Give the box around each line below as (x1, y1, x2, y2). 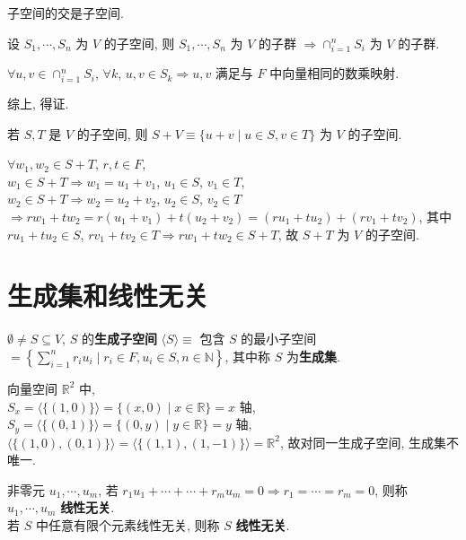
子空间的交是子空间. (7, 4, 124, 22)
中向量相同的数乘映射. (269, 64, 400, 83)
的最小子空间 (241, 329, 317, 348)
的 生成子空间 (81, 329, 157, 348)
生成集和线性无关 (7, 277, 209, 314)
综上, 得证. (7, 94, 69, 113)
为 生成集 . (286, 346, 340, 365)
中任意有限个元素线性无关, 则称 (35, 515, 220, 534)
